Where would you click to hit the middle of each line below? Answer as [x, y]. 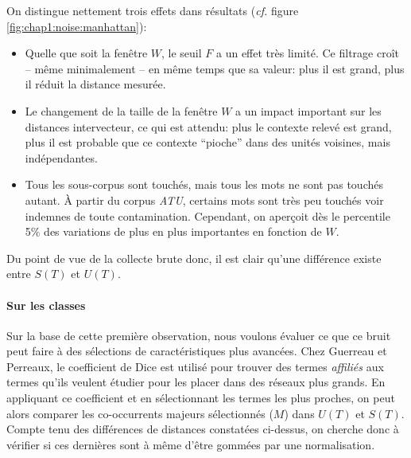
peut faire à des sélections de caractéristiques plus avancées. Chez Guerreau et [197, 351]
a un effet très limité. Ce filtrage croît [307, 53]
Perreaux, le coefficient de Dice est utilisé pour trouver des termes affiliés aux [195, 366]
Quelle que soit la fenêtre [86, 53]
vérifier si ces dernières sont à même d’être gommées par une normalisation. [191, 444]
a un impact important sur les [308, 110]
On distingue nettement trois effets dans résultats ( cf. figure [153, 10]
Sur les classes [46, 305]
